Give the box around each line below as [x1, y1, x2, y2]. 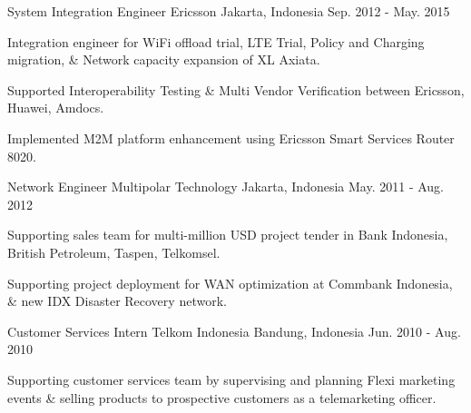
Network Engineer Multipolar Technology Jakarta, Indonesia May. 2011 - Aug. [7, 177, 444, 196]
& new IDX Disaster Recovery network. [7, 291, 227, 310]
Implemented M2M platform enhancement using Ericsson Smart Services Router [7, 128, 455, 147]
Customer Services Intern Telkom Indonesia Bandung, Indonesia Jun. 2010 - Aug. [7, 321, 461, 340]
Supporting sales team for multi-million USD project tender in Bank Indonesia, [7, 225, 448, 244]
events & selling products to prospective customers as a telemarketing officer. [7, 388, 437, 407]
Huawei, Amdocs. [7, 98, 104, 117]
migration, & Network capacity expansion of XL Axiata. [7, 50, 320, 69]
